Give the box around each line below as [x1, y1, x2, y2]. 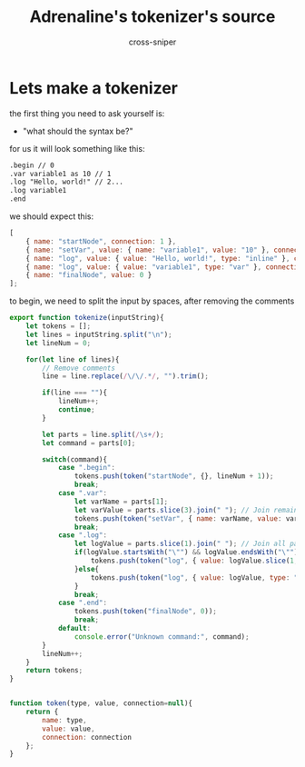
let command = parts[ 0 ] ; [42, 438, 136, 447]
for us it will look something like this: [9, 143, 145, 154]
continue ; [57, 405, 95, 414]
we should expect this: [9, 211, 93, 222]
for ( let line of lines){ [25, 354, 120, 364]
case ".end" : [57, 598, 107, 608]
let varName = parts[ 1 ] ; [74, 497, 169, 506]
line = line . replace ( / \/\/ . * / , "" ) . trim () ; [42, 372, 209, 381]
